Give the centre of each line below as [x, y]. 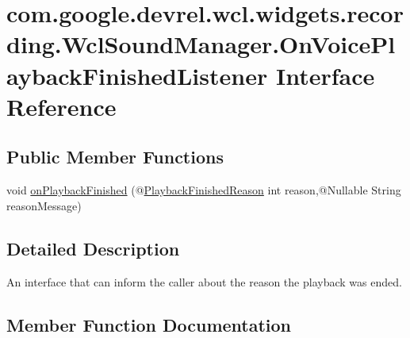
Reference [61, 106]
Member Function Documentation [149, 324]
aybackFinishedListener [137, 75]
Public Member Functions [115, 157]
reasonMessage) [44, 205]
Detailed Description [93, 248]
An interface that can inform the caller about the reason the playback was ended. [204, 281]
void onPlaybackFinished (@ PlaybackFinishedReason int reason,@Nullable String [204, 190]
